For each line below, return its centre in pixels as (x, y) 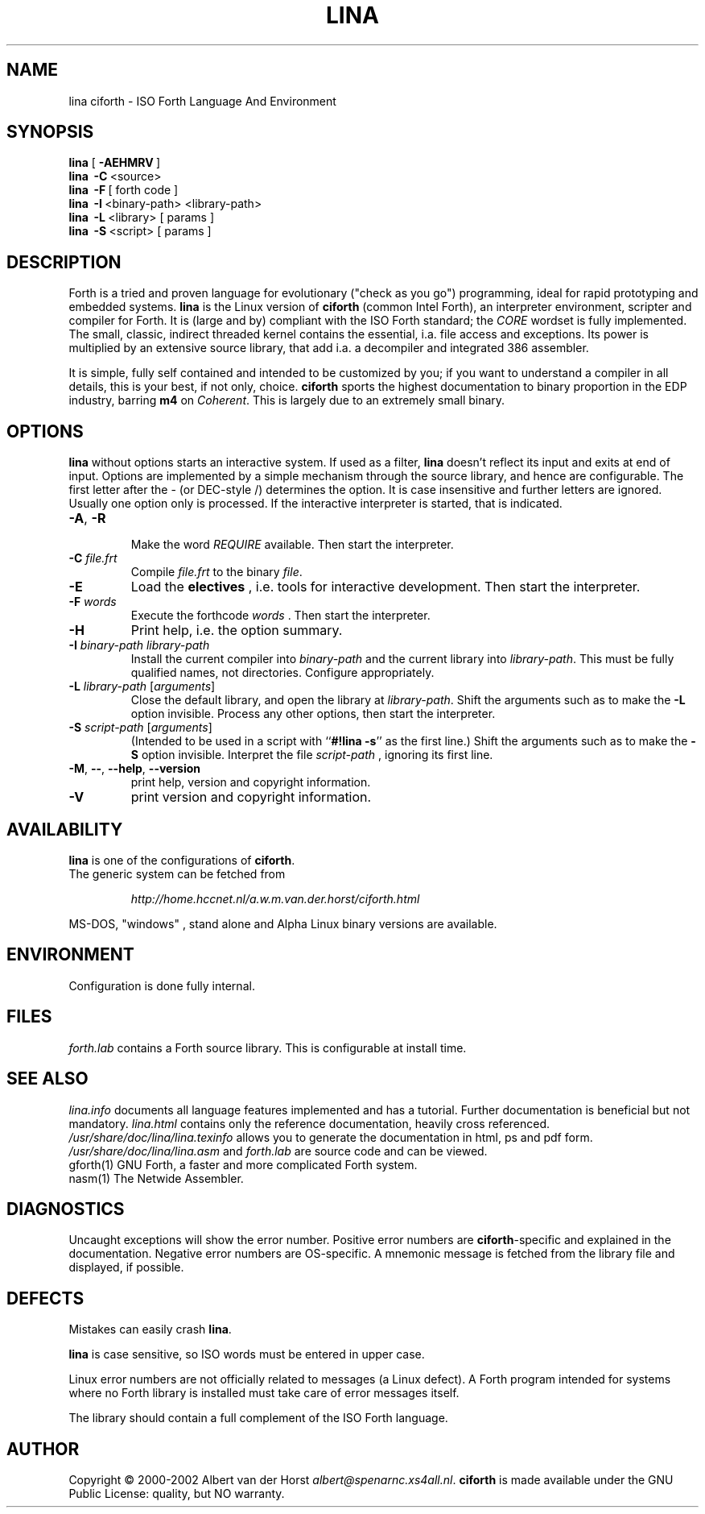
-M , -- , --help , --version (135, 769)
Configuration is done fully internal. (162, 985)
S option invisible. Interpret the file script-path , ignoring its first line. (312, 755)
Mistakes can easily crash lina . (150, 1329)
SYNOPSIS (50, 132)
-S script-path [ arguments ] (140, 728)
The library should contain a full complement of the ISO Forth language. (258, 1418)
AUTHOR (43, 1449)
